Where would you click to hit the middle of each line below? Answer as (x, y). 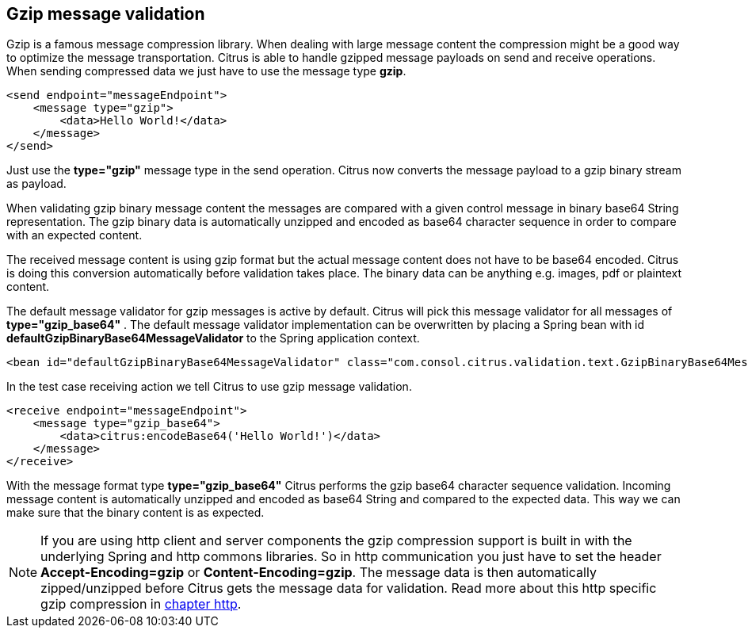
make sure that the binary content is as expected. (135, 513)
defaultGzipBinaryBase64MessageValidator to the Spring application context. (213, 338)
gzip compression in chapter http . (141, 604)
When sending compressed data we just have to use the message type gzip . (206, 71)
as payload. (36, 184)
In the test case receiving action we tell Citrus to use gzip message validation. (209, 387)
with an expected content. (74, 235)
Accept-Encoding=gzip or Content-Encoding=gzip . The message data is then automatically (319, 573)
